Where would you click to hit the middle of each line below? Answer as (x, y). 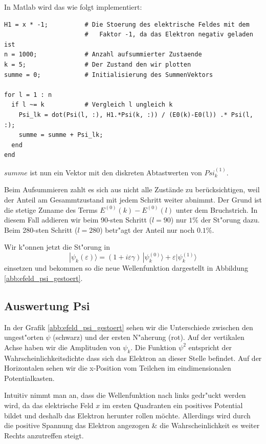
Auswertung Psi (47, 305)
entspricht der (210, 347)
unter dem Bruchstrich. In (217, 209)
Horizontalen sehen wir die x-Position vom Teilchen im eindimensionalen (118, 368)
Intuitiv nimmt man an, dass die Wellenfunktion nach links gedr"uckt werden (125, 395)
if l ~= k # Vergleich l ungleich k (92, 105)
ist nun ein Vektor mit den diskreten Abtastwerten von (116, 172)
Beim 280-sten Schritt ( (41, 229)
